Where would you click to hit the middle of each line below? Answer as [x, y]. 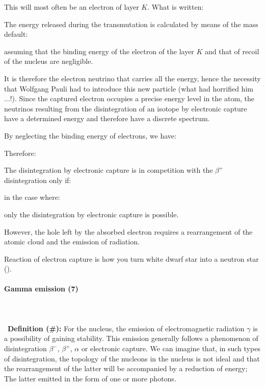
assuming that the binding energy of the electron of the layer [99, 51]
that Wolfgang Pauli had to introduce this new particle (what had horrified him [129, 88]
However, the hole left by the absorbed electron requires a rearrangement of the [128, 231]
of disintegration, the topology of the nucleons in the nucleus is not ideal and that [132, 358]
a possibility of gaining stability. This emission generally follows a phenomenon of [131, 338]
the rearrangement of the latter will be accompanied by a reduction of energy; [126, 368]
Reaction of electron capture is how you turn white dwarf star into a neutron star [131, 258]
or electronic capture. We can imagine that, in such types [171, 348]
